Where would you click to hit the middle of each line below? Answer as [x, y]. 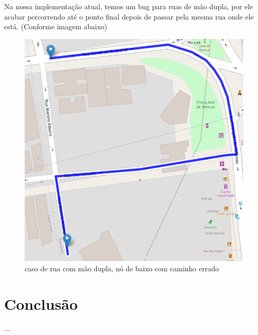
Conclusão [41, 303]
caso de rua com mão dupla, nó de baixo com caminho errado [122, 268]
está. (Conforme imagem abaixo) [56, 26]
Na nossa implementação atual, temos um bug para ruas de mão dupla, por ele [129, 6]
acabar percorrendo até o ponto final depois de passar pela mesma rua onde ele [129, 16]
